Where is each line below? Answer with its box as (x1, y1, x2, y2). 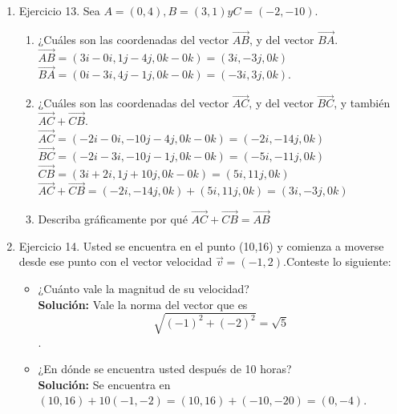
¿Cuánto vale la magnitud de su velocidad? (38, 279, 249, 296)
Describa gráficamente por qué (38, 211, 188, 227)
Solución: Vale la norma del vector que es (38, 295, 248, 312)
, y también (334, 94, 391, 111)
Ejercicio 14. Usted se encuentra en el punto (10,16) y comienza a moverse (18, 237, 384, 254)
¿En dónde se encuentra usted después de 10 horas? (38, 360, 292, 377)
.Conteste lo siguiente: (283, 253, 391, 270)
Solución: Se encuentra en (38, 376, 171, 392)
